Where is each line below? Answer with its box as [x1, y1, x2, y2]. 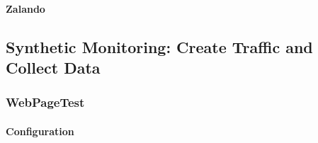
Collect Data [6, 56, 101, 78]
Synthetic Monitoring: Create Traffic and [6, 35, 313, 57]
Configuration [6, 123, 74, 138]
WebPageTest [6, 93, 85, 111]
